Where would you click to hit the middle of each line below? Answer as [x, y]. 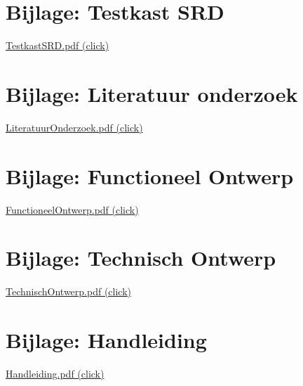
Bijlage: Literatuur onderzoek [152, 93]
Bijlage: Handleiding [106, 340]
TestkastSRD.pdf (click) [58, 45]
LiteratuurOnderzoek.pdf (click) [74, 127]
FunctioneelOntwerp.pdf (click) [72, 209]
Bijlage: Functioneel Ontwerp [150, 175]
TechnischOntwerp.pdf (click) [69, 291]
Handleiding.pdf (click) [55, 373]
